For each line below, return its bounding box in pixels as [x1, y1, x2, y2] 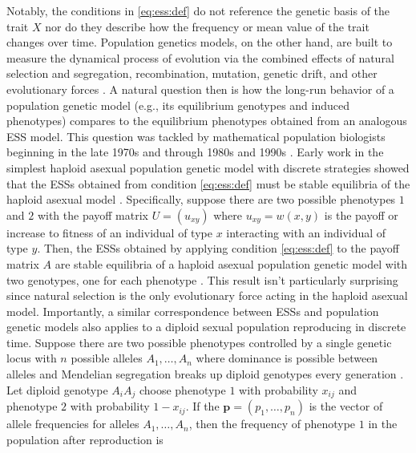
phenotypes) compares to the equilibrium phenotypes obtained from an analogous [6, 112, 407, 129]
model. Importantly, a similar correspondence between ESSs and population [6, 302, 379, 319]
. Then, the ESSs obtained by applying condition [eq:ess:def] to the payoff [37, 240, 399, 257]
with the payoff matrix [37, 206, 148, 223]
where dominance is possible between [196, 350, 378, 366]
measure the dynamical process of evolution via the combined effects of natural [6, 49, 394, 66]
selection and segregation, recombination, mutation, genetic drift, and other [6, 65, 378, 82]
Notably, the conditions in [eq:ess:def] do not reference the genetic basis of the [6, 2, 390, 18]
